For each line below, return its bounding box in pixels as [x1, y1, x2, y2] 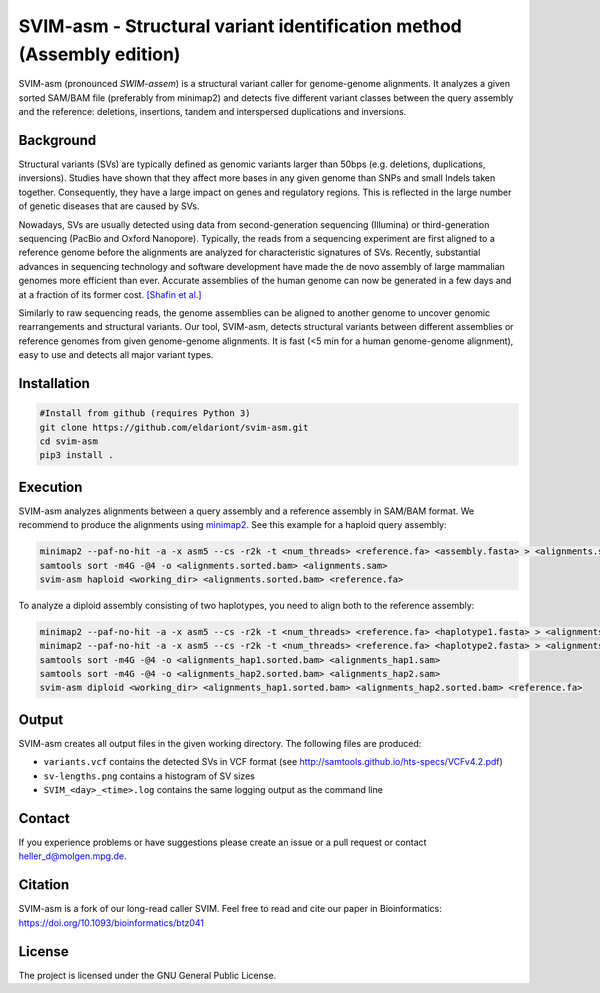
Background [18, 131, 97, 149]
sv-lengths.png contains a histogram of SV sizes [43, 770, 255, 782]
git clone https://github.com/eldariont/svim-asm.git [39, 421, 309, 433]
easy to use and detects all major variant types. [18, 349, 214, 361]
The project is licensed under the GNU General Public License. [18, 969, 277, 981]
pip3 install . [39, 450, 114, 461]
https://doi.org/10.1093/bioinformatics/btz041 [18, 916, 205, 929]
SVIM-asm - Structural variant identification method [18, 15, 462, 37]
